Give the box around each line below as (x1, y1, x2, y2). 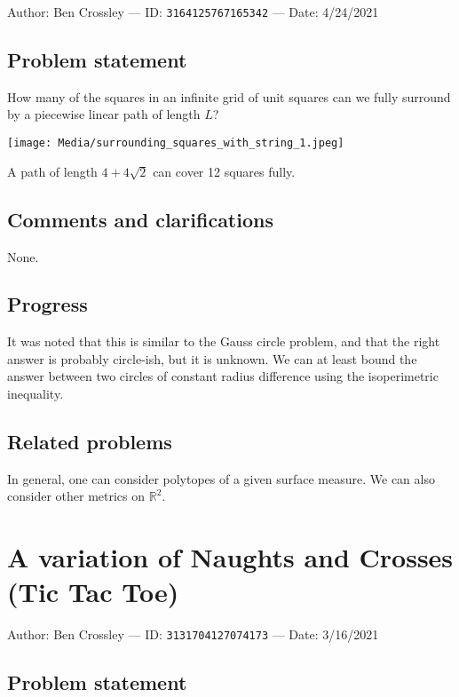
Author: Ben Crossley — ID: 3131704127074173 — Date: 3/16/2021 (7, 625, 379, 644)
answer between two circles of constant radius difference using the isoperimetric (7, 367, 439, 385)
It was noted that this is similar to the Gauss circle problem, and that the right (7, 332, 440, 351)
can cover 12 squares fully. (153, 162, 296, 180)
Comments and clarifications (7, 205, 273, 233)
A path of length (7, 162, 98, 180)
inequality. (7, 384, 64, 403)
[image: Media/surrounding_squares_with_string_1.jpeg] (7, 137, 344, 150)
